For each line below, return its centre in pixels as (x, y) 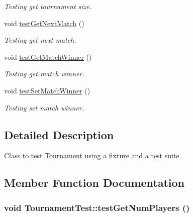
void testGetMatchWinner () (48, 57)
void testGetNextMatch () (44, 23)
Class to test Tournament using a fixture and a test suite (92, 155)
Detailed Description (59, 134)
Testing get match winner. (44, 74)
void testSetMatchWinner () (47, 90)
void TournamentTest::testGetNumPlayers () (97, 207)
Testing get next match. (40, 40)
